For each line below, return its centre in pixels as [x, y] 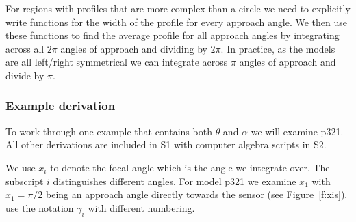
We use [21, 167]
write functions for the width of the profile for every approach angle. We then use [176, 22]
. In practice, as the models [278, 48]
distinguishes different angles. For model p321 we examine [175, 181]
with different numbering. [141, 207]
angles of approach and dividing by [134, 48]
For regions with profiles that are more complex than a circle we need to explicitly [178, 8]
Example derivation [61, 106]
